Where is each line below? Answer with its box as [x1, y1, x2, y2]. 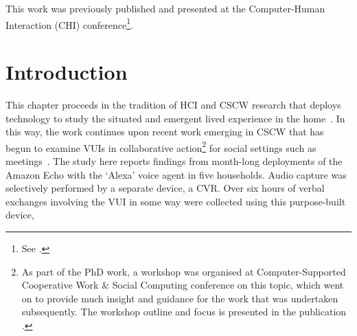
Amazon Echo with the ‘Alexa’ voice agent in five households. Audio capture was [5, 167, 347, 181]
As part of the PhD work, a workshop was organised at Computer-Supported [21, 264, 346, 278]
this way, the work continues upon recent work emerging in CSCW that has [5, 124, 324, 139]
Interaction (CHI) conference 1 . [5, 15, 133, 32]
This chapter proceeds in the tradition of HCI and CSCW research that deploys [5, 97, 341, 111]
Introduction [5, 58, 128, 86]
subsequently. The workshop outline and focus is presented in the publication [21, 304, 347, 319]
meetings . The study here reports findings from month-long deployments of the [5, 154, 343, 168]
